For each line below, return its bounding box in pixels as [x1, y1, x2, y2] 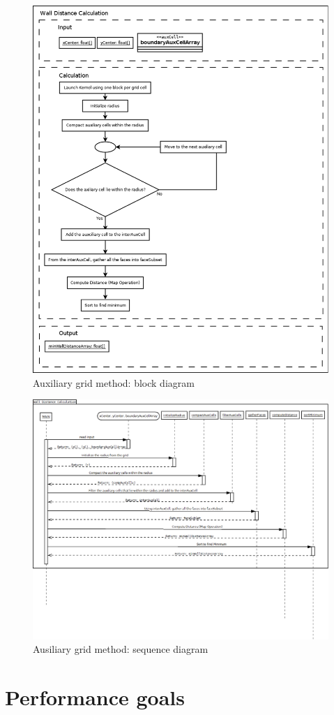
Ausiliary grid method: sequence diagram [33, 642, 208, 656]
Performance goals [5, 683, 185, 712]
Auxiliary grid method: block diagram [33, 375, 195, 390]
